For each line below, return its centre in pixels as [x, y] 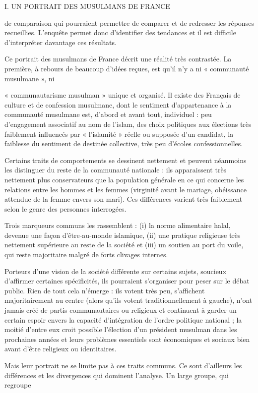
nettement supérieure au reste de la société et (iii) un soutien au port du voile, [124, 245]
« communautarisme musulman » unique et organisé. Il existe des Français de [123, 95]
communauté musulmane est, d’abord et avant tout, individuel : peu [108, 114]
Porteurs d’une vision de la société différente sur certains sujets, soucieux [116, 271]
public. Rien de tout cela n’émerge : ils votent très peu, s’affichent [105, 290]
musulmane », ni [30, 78]
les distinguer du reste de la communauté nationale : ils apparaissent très [116, 170]
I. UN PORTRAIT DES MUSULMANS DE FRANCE [87, 6]
